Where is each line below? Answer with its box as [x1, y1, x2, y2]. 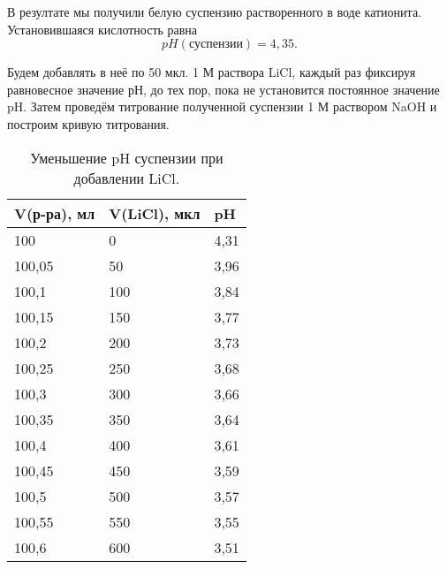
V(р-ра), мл [14, 202, 95, 224]
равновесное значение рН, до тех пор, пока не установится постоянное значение [7, 80, 440, 98]
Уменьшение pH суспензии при [30, 147, 223, 168]
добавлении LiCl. [73, 167, 180, 188]
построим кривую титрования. [7, 114, 170, 133]
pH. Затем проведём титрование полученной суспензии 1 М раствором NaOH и [7, 97, 437, 116]
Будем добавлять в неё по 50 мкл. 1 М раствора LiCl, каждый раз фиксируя [7, 63, 416, 81]
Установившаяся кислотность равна [7, 19, 198, 38]
